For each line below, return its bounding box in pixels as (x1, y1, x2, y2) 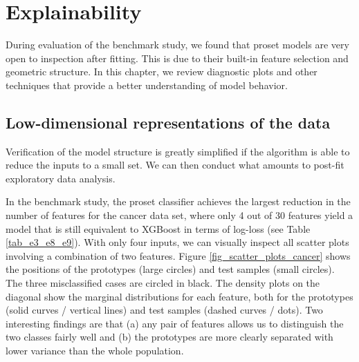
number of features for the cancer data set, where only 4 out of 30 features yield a (6, 208, 353, 222)
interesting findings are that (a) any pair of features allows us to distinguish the (6, 316, 344, 330)
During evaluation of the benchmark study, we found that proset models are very (6, 37, 349, 52)
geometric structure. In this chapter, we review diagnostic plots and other (6, 64, 317, 79)
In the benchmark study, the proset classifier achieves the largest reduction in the (6, 194, 351, 209)
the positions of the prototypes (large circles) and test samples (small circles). (6, 262, 335, 276)
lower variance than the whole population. (6, 343, 184, 358)
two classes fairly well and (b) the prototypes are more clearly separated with (6, 330, 333, 344)
